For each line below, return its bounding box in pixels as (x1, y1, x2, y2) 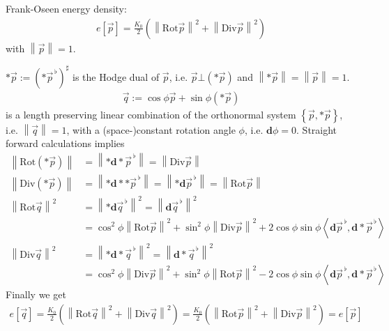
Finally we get (6, 287, 66, 302)
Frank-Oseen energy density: (6, 1, 127, 15)
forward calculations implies (6, 136, 125, 151)
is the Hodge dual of (73, 69, 160, 84)
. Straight (296, 122, 337, 137)
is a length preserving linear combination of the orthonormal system (6, 107, 296, 121)
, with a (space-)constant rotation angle (66, 122, 236, 137)
